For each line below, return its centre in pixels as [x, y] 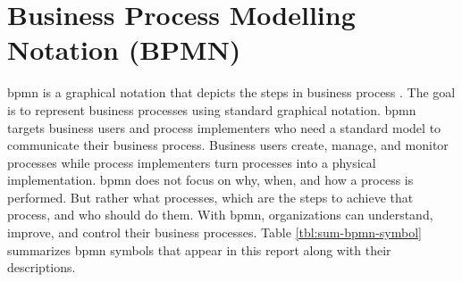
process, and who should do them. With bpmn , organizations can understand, [220, 215]
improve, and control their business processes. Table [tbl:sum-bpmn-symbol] [214, 232]
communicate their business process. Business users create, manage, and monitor [228, 145]
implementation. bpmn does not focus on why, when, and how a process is [210, 180]
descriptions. [42, 267]
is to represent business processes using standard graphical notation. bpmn [212, 109]
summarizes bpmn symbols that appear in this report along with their [199, 249]
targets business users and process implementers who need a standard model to [224, 127]
